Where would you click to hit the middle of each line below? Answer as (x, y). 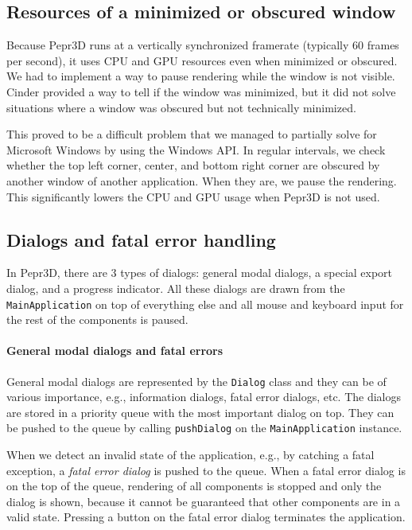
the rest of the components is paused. (97, 320)
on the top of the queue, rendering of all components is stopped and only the (194, 486)
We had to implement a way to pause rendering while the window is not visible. (201, 76)
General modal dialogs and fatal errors (115, 351)
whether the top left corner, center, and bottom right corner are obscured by (193, 165)
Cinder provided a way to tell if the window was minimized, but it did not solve (201, 91)
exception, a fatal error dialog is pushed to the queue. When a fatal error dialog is (206, 470)
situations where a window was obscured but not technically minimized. (181, 107)
